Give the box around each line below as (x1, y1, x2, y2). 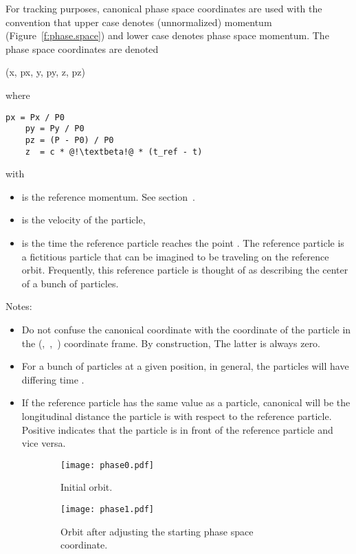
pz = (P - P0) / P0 (25, 135, 114, 145)
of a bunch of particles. (21, 276, 119, 290)
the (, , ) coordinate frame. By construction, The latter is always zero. (21, 335, 321, 350)
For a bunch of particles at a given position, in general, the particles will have (21, 359, 349, 373)
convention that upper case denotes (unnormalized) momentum (5, 14, 272, 29)
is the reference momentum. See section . (21, 189, 195, 203)
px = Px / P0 (5, 112, 65, 122)
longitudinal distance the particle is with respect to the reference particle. (21, 408, 332, 423)
